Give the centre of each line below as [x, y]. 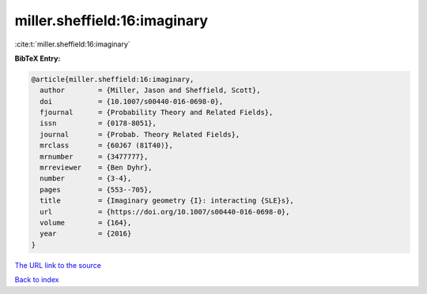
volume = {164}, [86, 223]
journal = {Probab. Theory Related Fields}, [140, 134]
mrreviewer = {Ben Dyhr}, [96, 168]
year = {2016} [86, 234]
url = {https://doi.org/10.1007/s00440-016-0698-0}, [165, 212]
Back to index [37, 280]
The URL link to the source [58, 265]
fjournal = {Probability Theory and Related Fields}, [157, 113]
